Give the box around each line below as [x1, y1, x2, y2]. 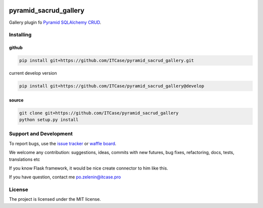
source [9, 97, 24, 103]
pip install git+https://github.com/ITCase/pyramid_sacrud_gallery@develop [19, 83, 205, 89]
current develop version [9, 70, 57, 76]
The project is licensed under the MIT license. [9, 196, 101, 202]
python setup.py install [19, 117, 79, 122]
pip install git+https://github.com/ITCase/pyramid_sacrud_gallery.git [19, 58, 194, 63]
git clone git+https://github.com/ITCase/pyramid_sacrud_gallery [19, 110, 179, 116]
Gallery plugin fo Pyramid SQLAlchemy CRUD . [9, 19, 102, 25]
